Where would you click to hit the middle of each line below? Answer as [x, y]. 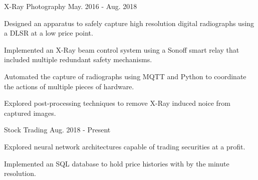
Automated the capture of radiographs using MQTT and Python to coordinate [125, 76]
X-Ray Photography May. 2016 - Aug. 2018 [71, 6]
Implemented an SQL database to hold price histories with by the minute [117, 163]
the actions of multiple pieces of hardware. [69, 86]
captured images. [30, 113]
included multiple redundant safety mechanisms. [78, 59]
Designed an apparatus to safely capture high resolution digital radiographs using [129, 23]
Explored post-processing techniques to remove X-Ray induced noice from [117, 103]
